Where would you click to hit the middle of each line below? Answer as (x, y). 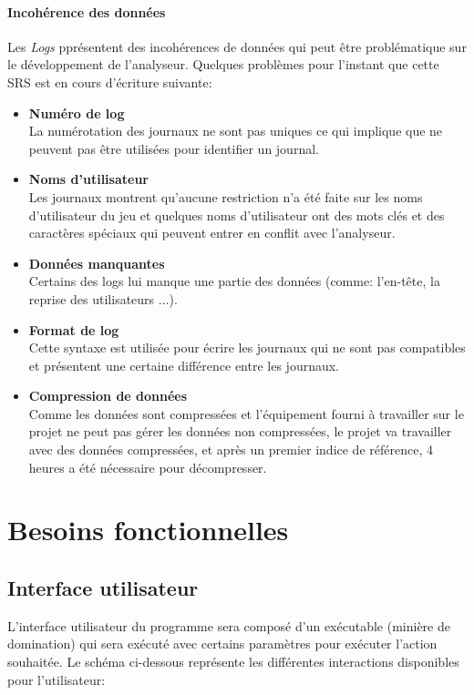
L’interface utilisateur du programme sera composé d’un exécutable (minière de (229, 625)
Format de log (74, 329)
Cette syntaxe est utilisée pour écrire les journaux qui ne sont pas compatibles (247, 347)
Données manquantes (97, 263)
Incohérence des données (87, 11)
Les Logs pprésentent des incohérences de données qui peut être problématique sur (237, 46)
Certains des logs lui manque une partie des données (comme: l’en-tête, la (234, 281)
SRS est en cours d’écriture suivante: (110, 82)
